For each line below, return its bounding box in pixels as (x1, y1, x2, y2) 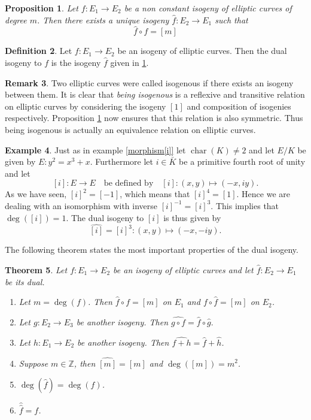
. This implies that (211, 199, 279, 211)
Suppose (19, 356, 48, 369)
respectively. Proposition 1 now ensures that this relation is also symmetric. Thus (5, 111, 303, 124)
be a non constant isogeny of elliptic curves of (124, 2, 292, 14)
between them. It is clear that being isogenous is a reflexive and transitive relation (5, 88, 305, 101)
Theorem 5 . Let (5, 263, 68, 276)
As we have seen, (5, 188, 67, 200)
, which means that (120, 188, 190, 200)
